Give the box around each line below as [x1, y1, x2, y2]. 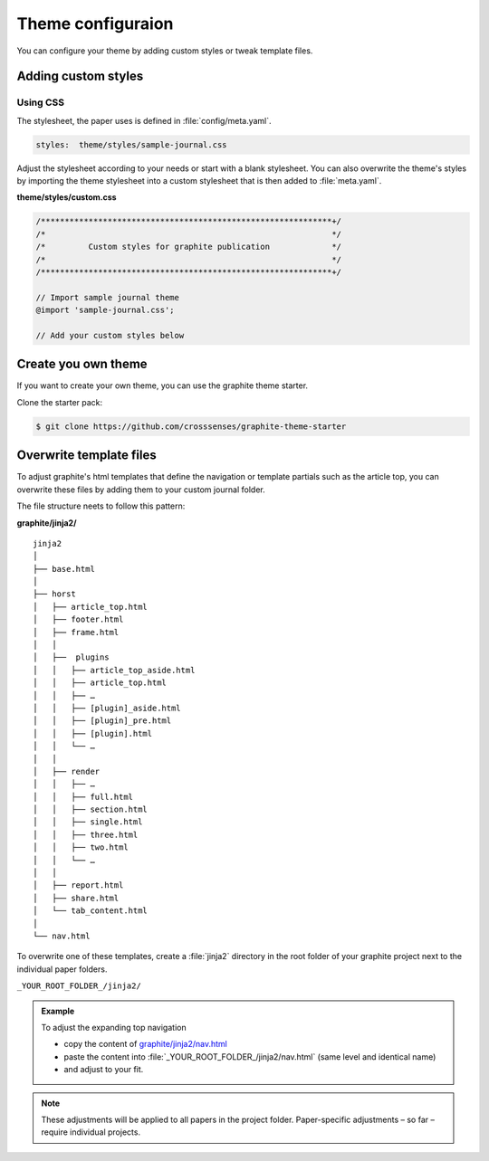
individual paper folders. [16, 964, 108, 975]
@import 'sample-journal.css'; [35, 305, 176, 316]
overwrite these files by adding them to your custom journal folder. [16, 484, 266, 495]
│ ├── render [33, 766, 101, 776]
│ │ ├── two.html [33, 842, 129, 852]
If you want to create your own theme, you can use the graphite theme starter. [16, 380, 308, 391]
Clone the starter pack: [16, 396, 103, 407]
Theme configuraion [16, 14, 174, 33]
